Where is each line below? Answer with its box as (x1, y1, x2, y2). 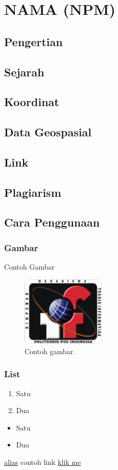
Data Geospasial (4, 124, 91, 140)
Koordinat (4, 94, 59, 110)
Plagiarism (4, 184, 61, 200)
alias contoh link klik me (4, 456, 81, 467)
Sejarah (4, 64, 44, 79)
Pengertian (4, 33, 63, 49)
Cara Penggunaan (4, 214, 100, 230)
